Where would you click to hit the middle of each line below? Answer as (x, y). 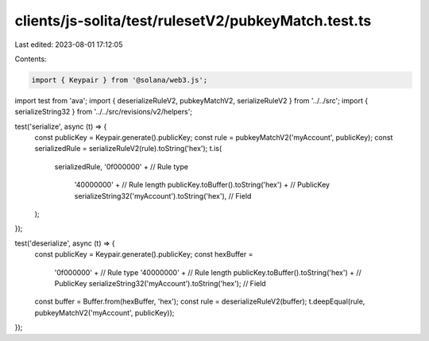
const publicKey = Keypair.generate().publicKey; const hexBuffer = (144, 254)
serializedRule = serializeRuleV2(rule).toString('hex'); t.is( (128, 149)
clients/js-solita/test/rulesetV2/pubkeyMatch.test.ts (193, 21)
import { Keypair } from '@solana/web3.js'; (120, 80)
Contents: (31, 59)
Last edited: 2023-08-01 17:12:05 (69, 45)
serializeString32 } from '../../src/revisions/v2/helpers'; (104, 112)
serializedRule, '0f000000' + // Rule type (121, 166)
